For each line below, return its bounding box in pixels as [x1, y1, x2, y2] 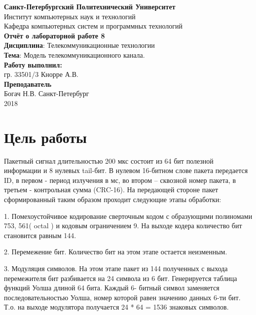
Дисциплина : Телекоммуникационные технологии [4, 40, 155, 50]
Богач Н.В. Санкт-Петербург [4, 88, 89, 99]
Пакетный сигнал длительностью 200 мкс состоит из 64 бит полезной [4, 155, 214, 166]
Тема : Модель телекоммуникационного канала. [4, 49, 145, 60]
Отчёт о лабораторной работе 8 [4, 30, 105, 40]
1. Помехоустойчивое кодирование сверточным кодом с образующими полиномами [4, 210, 253, 221]
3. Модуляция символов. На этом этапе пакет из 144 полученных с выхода [4, 263, 228, 273]
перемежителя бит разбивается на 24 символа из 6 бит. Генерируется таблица [4, 273, 237, 283]
